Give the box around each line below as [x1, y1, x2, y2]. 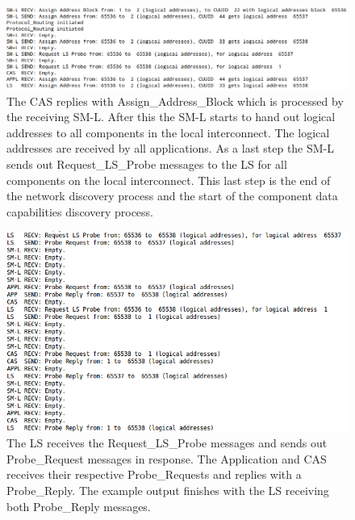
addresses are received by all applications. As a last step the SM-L [6, 140, 335, 157]
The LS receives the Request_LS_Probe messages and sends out [6, 434, 328, 451]
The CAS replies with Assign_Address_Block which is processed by [6, 92, 344, 109]
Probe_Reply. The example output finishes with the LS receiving [6, 482, 329, 499]
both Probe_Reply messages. [6, 497, 151, 514]
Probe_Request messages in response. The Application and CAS [6, 450, 327, 467]
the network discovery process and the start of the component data [6, 187, 338, 204]
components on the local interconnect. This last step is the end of [6, 171, 331, 188]
